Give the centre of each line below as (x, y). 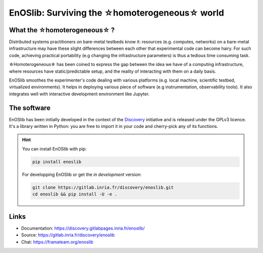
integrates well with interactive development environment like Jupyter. (79, 94)
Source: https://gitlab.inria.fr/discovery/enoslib (68, 235)
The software (30, 108)
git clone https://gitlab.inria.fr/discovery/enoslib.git (103, 187)
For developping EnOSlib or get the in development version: (82, 174)
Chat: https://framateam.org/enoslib (57, 242)
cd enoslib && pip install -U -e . (75, 194)
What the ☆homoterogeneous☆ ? (62, 30)
